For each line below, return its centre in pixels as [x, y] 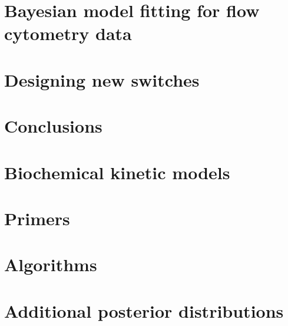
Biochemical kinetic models [117, 172]
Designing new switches [102, 79]
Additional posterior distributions [144, 310]
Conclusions [53, 126]
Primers [37, 218]
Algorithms [51, 264]
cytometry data [68, 33]
